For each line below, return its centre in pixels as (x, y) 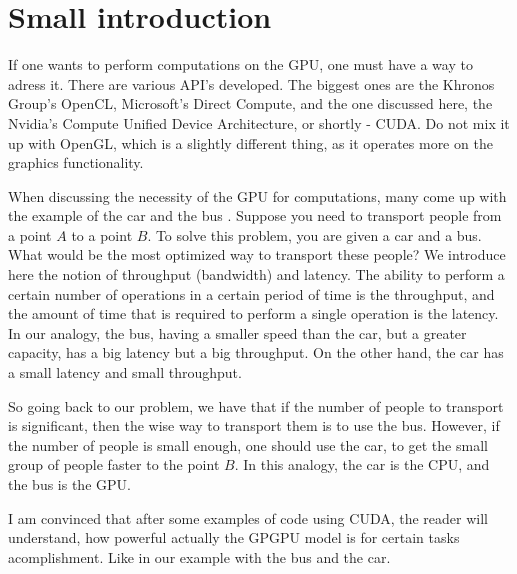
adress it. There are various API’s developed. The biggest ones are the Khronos (251, 83)
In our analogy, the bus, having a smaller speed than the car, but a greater (237, 332)
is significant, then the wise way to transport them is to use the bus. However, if (254, 425)
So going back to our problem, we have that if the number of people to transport (256, 405)
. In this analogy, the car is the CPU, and (362, 464)
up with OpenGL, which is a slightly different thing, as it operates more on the (250, 142)
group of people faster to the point (114, 464)
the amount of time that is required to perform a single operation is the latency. (253, 313)
